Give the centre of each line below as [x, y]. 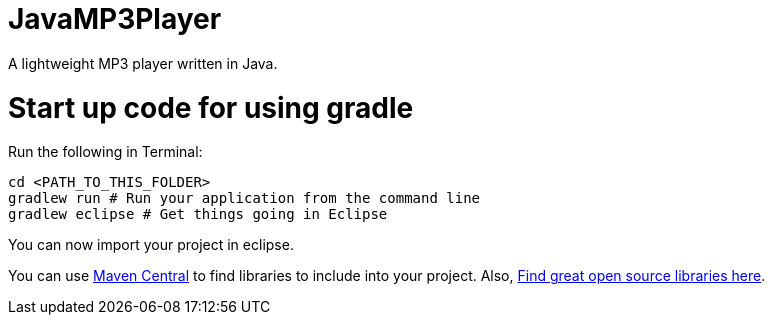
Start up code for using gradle [211, 107]
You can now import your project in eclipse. [151, 245]
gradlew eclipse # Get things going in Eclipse [198, 214]
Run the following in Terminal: [105, 152]
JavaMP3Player [115, 19]
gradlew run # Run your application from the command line [244, 198]
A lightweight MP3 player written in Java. [143, 63]
